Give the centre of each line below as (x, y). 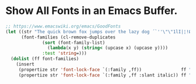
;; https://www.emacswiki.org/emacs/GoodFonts (63, 26)
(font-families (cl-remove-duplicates (68, 37)
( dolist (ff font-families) (45, 59)
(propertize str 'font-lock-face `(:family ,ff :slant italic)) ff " (105, 75)
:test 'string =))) (65, 54)
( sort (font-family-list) (74, 43)
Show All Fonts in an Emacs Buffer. (92, 11)
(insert (25, 64)
